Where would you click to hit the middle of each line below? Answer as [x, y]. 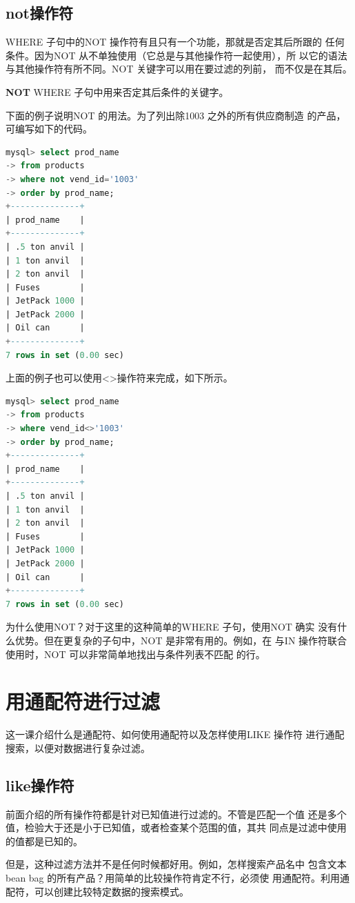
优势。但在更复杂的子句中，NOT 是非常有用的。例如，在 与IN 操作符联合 [181, 640]
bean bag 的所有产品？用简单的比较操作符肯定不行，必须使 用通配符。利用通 [177, 878]
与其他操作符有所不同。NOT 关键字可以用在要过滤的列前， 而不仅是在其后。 [179, 69]
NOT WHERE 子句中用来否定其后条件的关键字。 [117, 91]
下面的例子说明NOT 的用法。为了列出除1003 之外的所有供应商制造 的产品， [176, 115]
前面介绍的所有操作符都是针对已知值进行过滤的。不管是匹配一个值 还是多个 [176, 814]
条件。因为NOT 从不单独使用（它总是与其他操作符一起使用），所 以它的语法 [176, 55]
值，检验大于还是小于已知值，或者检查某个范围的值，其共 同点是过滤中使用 [176, 827]
